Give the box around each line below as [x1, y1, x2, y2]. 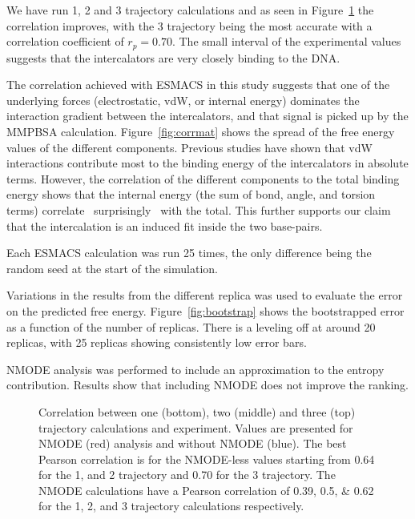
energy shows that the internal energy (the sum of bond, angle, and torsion [6, 186, 376, 203]
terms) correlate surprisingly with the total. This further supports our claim [6, 201, 391, 218]
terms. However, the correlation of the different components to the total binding [6, 170, 400, 187]
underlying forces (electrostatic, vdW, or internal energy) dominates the [6, 91, 360, 108]
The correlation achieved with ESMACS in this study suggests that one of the [6, 76, 390, 93]
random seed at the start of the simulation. [6, 259, 218, 276]
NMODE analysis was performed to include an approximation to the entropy [6, 360, 385, 377]
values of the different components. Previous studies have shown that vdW [6, 139, 373, 155]
